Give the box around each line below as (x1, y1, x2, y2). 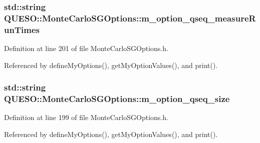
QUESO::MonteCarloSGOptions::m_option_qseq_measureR (4, 11, 256, 24)
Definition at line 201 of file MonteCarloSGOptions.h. (4, 43, 168, 53)
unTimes (4, 23, 40, 35)
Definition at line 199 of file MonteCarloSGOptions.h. (4, 112, 168, 122)
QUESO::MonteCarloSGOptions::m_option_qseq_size (4, 92, 230, 105)
